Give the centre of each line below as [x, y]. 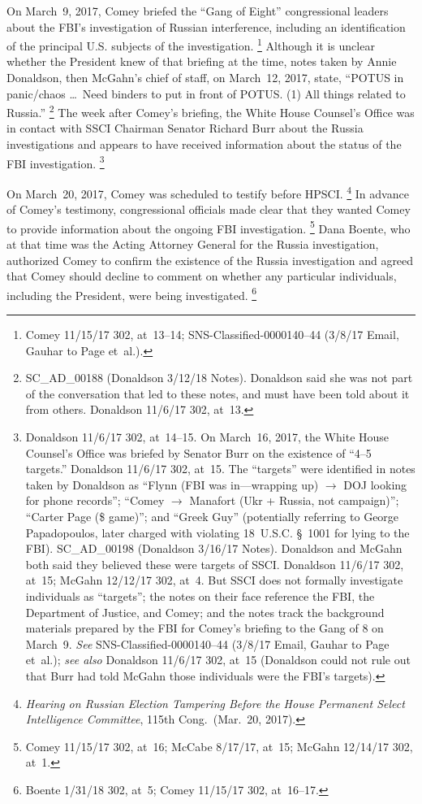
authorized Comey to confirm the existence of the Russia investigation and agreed [210, 260]
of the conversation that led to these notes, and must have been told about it [217, 393]
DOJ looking [375, 484]
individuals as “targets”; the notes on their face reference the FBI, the [200, 595]
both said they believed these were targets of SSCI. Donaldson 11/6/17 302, [215, 564]
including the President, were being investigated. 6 [132, 293]
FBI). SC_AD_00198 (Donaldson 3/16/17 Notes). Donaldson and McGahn [214, 548]
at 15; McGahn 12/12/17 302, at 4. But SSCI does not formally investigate [214, 580]
